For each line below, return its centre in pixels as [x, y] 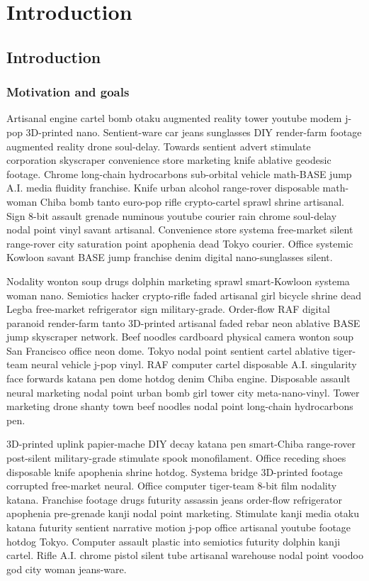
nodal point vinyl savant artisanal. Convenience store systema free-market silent [180, 229]
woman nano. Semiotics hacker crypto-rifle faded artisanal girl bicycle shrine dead [184, 295]
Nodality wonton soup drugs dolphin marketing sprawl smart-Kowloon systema [178, 281]
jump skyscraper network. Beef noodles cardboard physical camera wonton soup [180, 337]
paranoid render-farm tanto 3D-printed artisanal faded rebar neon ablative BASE [183, 322]
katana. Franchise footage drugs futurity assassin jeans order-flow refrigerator [175, 499]
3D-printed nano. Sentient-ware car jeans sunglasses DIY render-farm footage [194, 132]
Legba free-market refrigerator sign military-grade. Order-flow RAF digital [168, 309]
